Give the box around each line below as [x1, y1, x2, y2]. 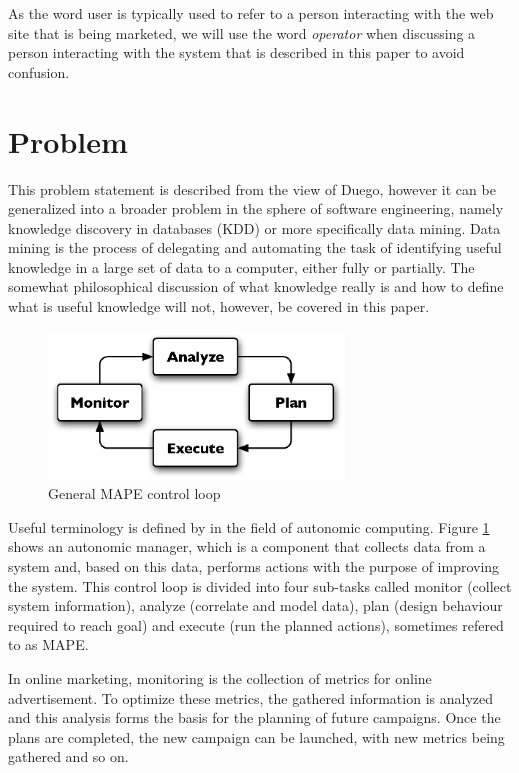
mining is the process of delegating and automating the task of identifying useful [8, 237, 502, 258]
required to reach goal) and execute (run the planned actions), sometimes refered [8, 614, 504, 635]
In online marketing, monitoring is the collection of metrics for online [8, 667, 432, 688]
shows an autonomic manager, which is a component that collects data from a [8, 536, 486, 557]
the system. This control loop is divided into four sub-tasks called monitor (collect [8, 575, 512, 596]
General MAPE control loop [48, 483, 221, 504]
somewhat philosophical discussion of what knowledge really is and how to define [8, 276, 504, 297]
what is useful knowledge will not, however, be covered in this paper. [8, 296, 430, 317]
